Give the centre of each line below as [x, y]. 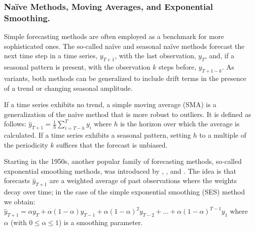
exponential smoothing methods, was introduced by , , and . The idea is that [120, 171]
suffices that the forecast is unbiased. [112, 144]
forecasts [17, 180]
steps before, [177, 67]
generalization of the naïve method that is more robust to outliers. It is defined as [128, 114]
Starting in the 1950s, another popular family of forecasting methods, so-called [123, 161]
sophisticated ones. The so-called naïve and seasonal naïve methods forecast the [124, 46]
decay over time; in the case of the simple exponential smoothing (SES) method [125, 192]
